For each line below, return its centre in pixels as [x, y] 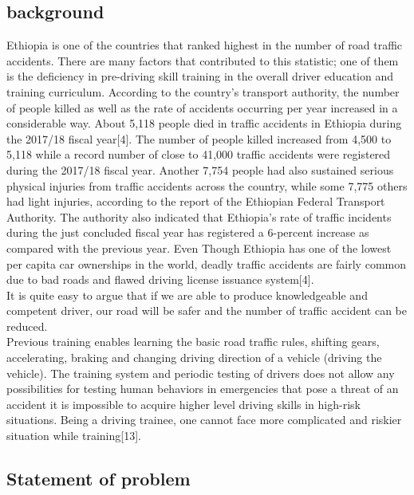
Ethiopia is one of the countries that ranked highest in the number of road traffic [205, 45]
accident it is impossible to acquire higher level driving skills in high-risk [183, 404]
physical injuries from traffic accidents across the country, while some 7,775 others [207, 185]
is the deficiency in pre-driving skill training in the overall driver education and [200, 76]
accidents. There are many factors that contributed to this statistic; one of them [203, 60]
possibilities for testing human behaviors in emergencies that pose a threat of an [203, 389]
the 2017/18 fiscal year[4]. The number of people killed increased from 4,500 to [199, 138]
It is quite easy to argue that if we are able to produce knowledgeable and [187, 295]
